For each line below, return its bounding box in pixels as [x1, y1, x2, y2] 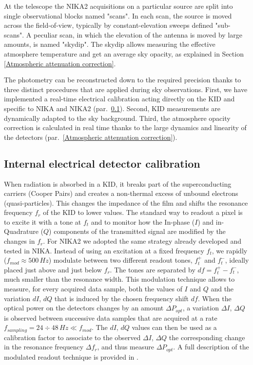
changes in [4, 236, 35, 246]
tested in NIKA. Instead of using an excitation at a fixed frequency [4, 245, 204, 255]
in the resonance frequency [4, 342, 84, 352]
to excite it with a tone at [4, 216, 81, 227]
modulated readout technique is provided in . [4, 351, 138, 362]
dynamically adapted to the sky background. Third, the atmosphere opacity [4, 113, 231, 123]
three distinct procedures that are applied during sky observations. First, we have [4, 84, 248, 94]
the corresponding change [169, 332, 245, 342]
